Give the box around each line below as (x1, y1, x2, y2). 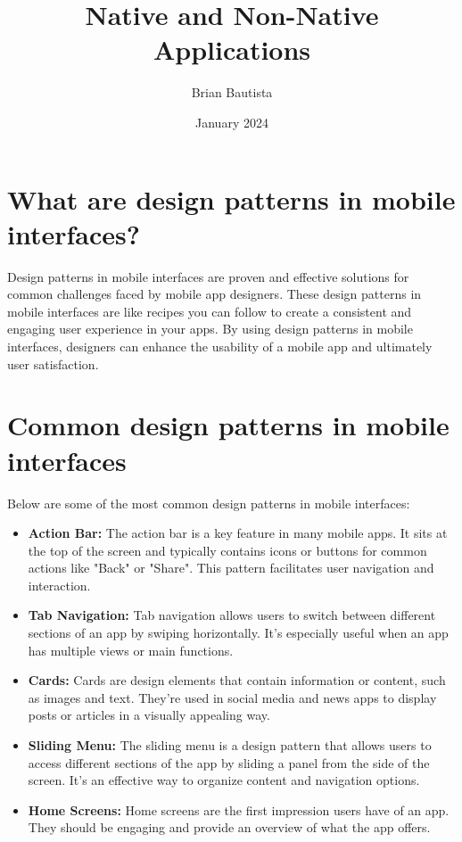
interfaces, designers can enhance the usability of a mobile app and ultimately (7, 337, 433, 355)
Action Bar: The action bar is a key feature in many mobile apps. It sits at (28, 524, 448, 542)
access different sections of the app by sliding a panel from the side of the (28, 753, 430, 772)
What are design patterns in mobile (7, 180, 456, 217)
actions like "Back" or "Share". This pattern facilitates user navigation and (28, 558, 434, 577)
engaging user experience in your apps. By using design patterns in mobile (7, 319, 413, 338)
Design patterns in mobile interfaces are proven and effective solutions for (7, 267, 409, 285)
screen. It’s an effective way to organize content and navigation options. (28, 771, 420, 789)
